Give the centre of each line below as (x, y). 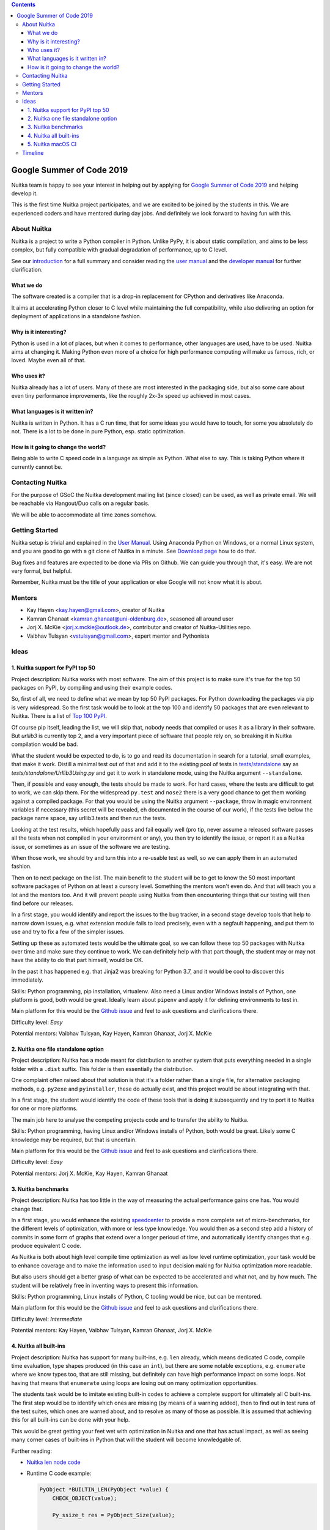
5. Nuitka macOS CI (52, 144)
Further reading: (31, 1451)
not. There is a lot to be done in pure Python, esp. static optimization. (98, 431)
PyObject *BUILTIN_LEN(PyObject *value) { (104, 1490)
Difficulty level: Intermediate (47, 1319)
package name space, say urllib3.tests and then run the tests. (89, 818)
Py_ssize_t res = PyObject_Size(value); (114, 1515)
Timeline (33, 152)
